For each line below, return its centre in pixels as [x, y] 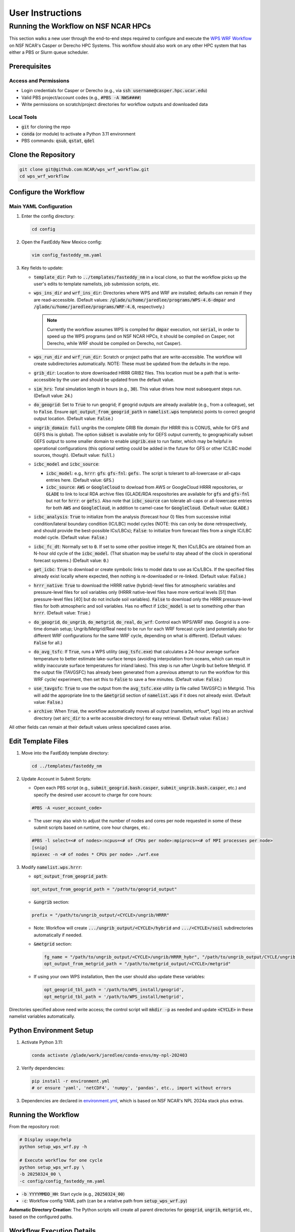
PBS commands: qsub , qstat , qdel [58, 141]
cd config [44, 229]
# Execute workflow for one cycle [61, 1160]
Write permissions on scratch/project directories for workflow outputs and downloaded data [115, 104]
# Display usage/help [45, 1140]
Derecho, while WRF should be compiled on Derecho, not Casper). [114, 343]
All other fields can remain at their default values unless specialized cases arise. [90, 727]
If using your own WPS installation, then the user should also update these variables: [119, 977]
